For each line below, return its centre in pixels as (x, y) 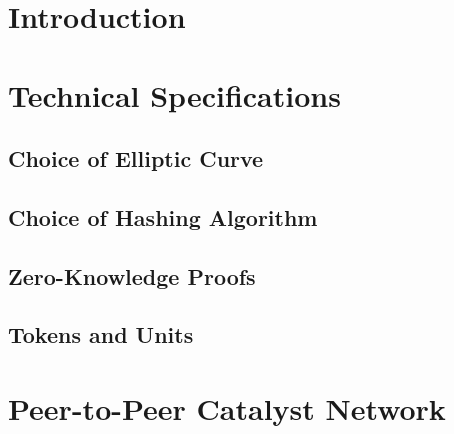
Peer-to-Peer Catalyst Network (227, 408)
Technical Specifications (174, 94)
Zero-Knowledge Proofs (132, 275)
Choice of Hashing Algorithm (163, 216)
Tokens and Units (101, 334)
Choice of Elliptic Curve (136, 158)
